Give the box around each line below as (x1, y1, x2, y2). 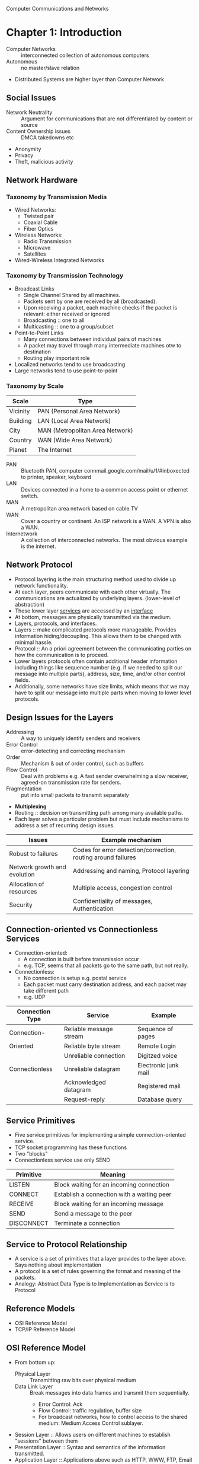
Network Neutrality (6, 109, 53, 116)
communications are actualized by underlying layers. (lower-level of (14, 594, 181, 601)
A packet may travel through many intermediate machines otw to (23, 342, 182, 349)
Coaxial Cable (23, 219, 58, 226)
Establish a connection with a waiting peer (54, 1190, 172, 1198)
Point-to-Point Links (14, 329, 64, 336)
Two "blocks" (14, 1150, 48, 1157)
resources (9, 887, 37, 895)
